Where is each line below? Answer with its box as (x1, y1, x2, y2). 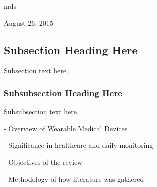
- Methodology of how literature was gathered (4, 173, 144, 184)
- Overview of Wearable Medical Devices (4, 123, 128, 133)
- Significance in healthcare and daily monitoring (4, 140, 153, 150)
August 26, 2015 (4, 17, 53, 28)
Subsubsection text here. (4, 106, 79, 117)
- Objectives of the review (4, 156, 83, 167)
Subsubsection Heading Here (4, 86, 122, 99)
